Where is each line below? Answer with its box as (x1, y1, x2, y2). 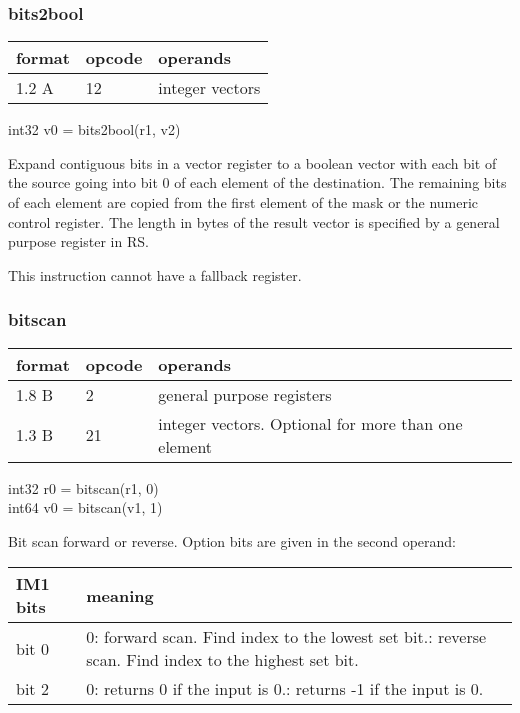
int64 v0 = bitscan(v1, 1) (8, 497, 163, 518)
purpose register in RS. (8, 231, 149, 252)
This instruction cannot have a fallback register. (8, 264, 302, 285)
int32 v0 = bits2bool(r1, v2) (8, 119, 181, 140)
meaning (86, 583, 154, 607)
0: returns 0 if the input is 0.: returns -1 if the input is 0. (86, 677, 484, 701)
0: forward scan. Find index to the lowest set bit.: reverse (86, 625, 487, 649)
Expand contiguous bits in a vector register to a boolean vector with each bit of (8, 152, 497, 173)
